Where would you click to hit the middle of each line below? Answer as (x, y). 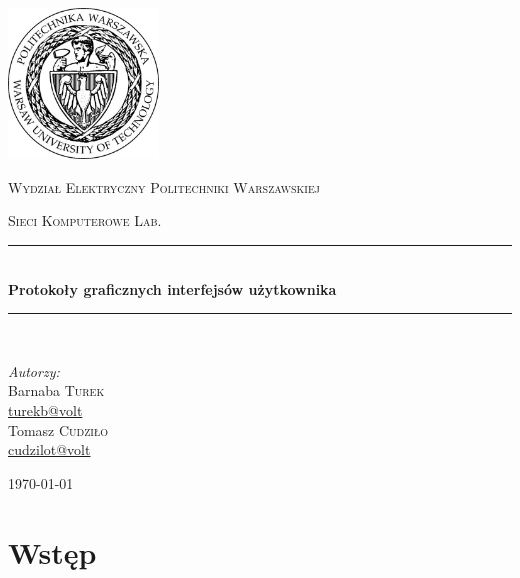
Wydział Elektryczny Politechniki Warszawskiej (164, 186)
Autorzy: (34, 370)
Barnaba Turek (56, 390)
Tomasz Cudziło (58, 429)
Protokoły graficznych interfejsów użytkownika (172, 288)
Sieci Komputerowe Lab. (85, 220)
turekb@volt (45, 409)
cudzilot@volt (49, 449)
